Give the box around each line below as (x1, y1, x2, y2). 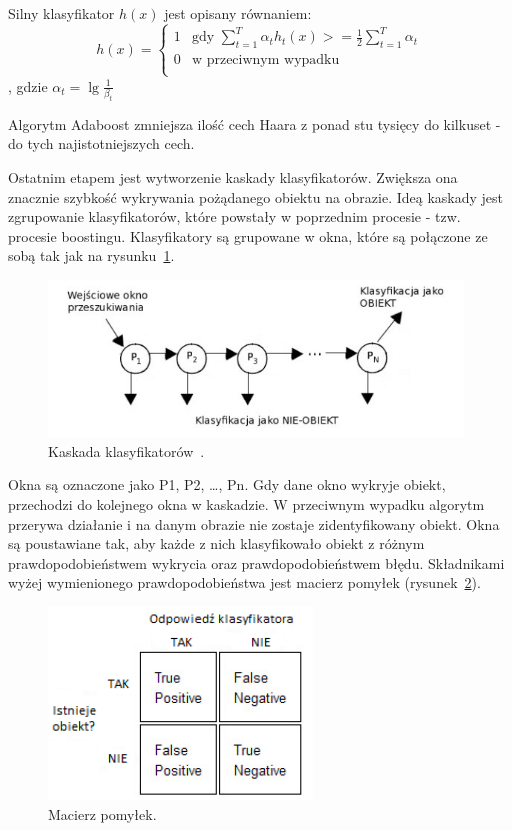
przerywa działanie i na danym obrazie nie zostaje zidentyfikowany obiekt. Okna (8, 513, 500, 534)
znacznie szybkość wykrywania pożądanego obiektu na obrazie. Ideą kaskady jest (8, 186, 504, 207)
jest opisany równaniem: (164, 3, 312, 23)
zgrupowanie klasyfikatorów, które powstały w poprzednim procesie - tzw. (8, 206, 461, 227)
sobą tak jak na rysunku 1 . (8, 245, 175, 266)
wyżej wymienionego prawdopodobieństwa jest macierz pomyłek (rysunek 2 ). (8, 572, 481, 593)
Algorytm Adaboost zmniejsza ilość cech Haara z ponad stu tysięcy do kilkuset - (8, 113, 501, 134)
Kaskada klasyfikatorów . (48, 440, 205, 461)
